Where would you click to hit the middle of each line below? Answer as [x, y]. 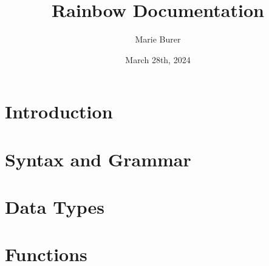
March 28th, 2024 [158, 59]
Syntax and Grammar [98, 159]
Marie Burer [158, 39]
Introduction [59, 111]
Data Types [55, 207]
